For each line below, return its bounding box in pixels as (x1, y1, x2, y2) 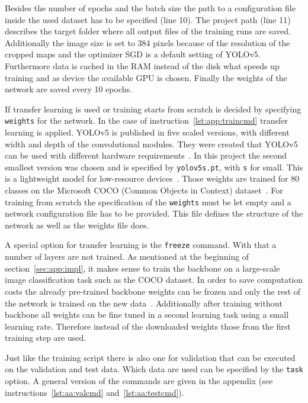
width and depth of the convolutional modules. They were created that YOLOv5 (5, 137, 298, 150)
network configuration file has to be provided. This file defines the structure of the (5, 207, 303, 220)
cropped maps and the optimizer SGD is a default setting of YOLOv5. (5, 48, 261, 60)
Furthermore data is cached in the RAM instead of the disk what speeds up (5, 59, 280, 72)
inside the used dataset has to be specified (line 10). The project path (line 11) (5, 13, 291, 25)
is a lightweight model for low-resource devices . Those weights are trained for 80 (5, 172, 300, 185)
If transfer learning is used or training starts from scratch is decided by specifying (5, 102, 301, 115)
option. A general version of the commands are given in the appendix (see (5, 375, 273, 387)
